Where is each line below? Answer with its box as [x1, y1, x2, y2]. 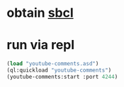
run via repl [6, 37, 75, 53]
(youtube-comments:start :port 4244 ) [6, 73, 118, 80]
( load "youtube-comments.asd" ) [6, 60, 99, 67]
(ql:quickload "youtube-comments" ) [6, 67, 112, 74]
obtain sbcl [6, 5, 74, 21]
